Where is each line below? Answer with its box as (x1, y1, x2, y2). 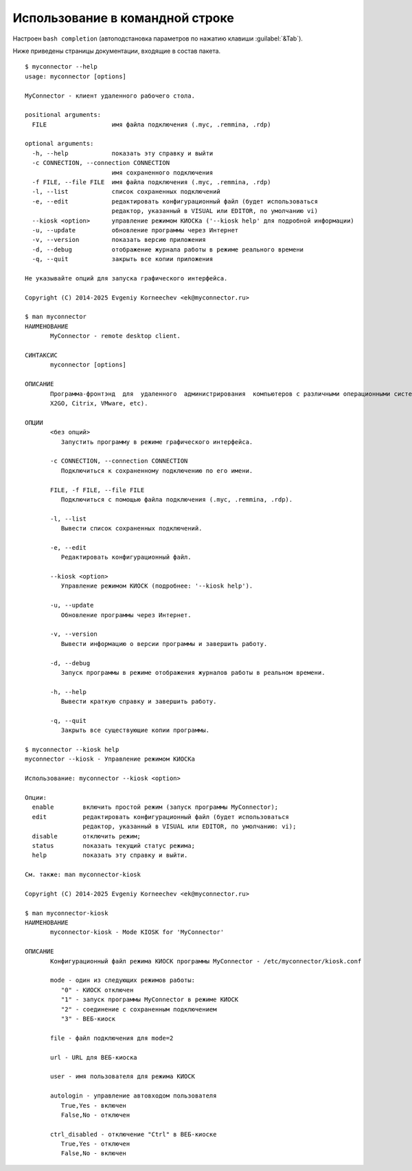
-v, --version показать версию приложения (32, 236, 206, 244)
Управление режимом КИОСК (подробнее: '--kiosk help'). (60, 582, 253, 590)
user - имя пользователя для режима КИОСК (50, 1073, 196, 1080)
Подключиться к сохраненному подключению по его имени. (60, 467, 253, 474)
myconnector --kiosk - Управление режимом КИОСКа (25, 755, 196, 763)
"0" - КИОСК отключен (60, 986, 134, 994)
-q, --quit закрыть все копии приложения (32, 255, 214, 263)
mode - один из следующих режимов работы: (50, 977, 196, 984)
